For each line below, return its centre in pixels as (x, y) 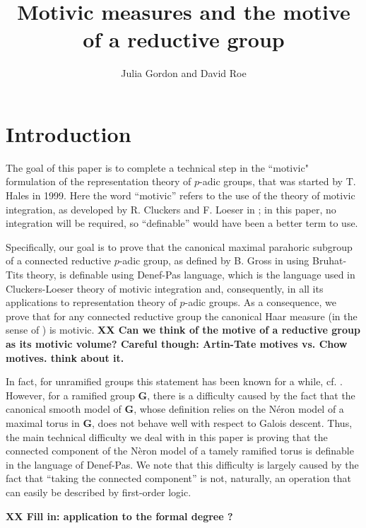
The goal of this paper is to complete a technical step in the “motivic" (157, 167)
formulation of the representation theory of (99, 181)
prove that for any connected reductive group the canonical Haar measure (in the (182, 316)
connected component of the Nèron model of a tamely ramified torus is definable (180, 451)
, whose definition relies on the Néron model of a (239, 409)
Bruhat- (329, 260)
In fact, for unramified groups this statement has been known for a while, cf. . (174, 381)
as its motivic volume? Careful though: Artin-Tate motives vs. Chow (177, 343)
